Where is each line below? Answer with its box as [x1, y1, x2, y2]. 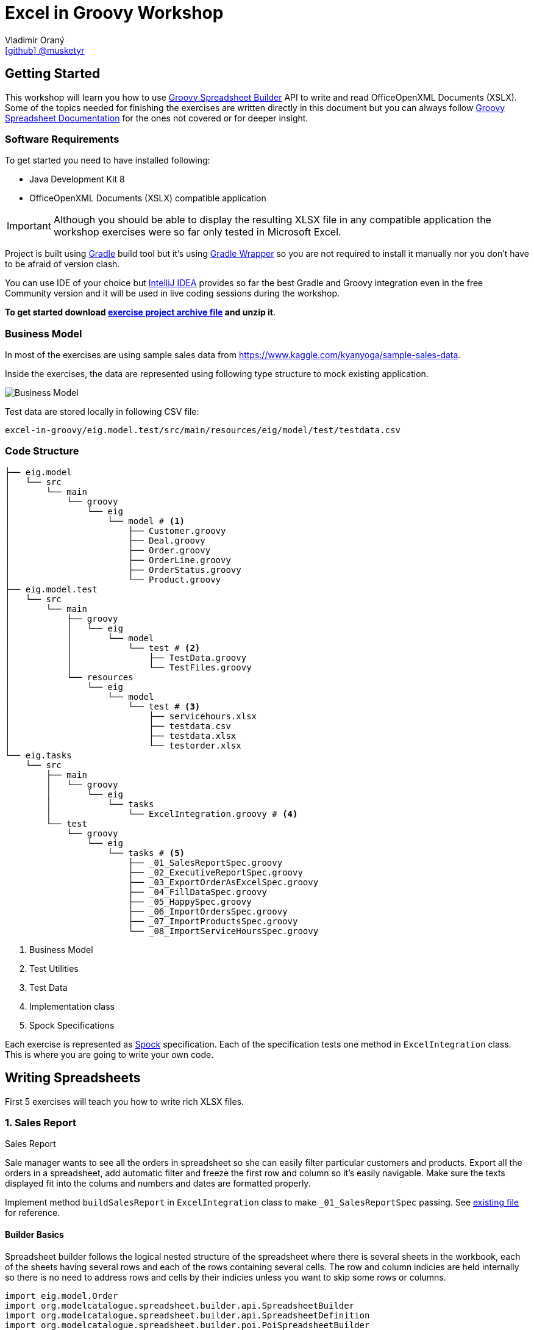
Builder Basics [5, 1229, 64, 1240]
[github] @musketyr [5, 45, 85, 56]
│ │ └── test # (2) [5, 642, 201, 653]
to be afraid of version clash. [5, 259, 120, 270]
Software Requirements [5, 132, 119, 145]
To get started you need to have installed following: [5, 155, 210, 166]
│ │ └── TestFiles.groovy [5, 662, 252, 672]
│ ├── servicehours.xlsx [5, 711, 257, 721]
